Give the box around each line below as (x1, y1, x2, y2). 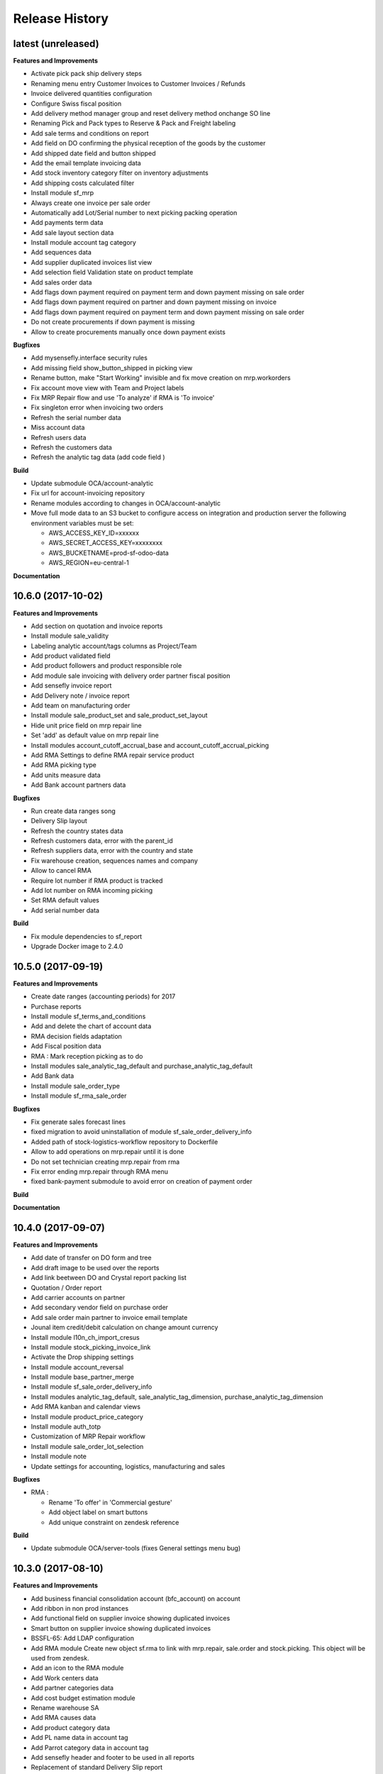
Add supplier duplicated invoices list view (30, 258, 152, 266)
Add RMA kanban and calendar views (30, 1402, 141, 1411)
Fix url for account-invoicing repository (30, 489, 145, 497)
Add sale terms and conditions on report (30, 128, 149, 138)
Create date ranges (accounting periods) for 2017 (30, 992, 176, 1001)
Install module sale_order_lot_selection (30, 1442, 144, 1450)
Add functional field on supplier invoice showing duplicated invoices (30, 1614, 231, 1623)
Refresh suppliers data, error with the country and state (30, 847, 194, 855)
